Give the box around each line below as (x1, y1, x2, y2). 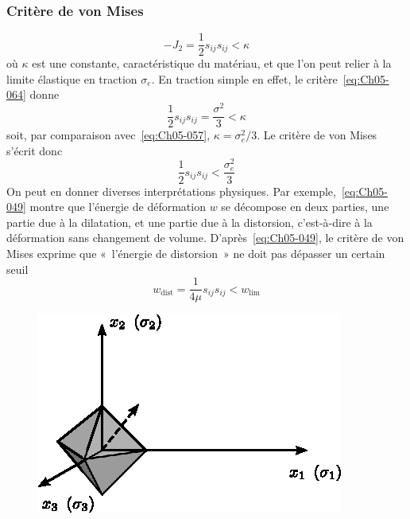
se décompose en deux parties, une (221, 198, 389, 215)
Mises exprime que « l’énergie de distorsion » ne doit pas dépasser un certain (6, 244, 385, 261)
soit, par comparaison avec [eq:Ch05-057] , (6, 127, 211, 143)
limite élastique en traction (6, 70, 137, 87)
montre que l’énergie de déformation (29, 198, 206, 215)
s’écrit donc (6, 142, 63, 158)
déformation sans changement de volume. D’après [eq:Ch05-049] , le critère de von (6, 229, 404, 246)
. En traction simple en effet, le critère (151, 70, 338, 87)
